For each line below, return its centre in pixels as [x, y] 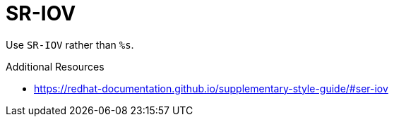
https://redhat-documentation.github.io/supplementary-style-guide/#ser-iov [211, 88]
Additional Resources [55, 66]
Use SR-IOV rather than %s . [70, 44]
